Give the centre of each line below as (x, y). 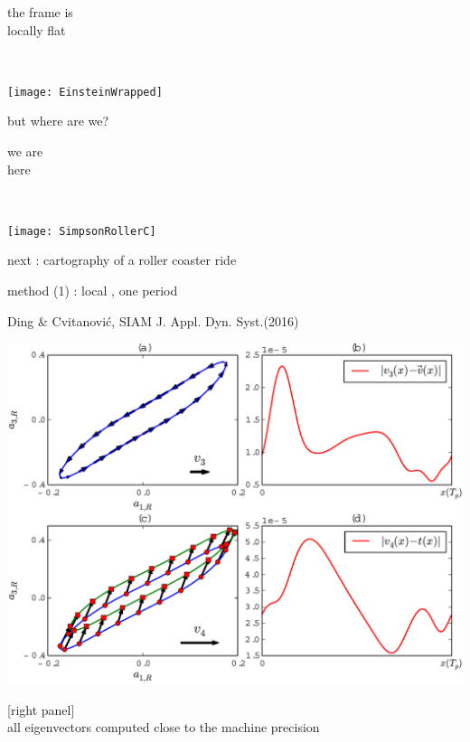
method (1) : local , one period (93, 291)
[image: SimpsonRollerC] (82, 231)
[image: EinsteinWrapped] (85, 92)
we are (25, 151)
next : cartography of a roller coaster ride (122, 260)
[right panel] (41, 709)
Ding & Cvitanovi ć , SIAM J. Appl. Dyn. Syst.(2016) (153, 320)
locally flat (37, 29)
